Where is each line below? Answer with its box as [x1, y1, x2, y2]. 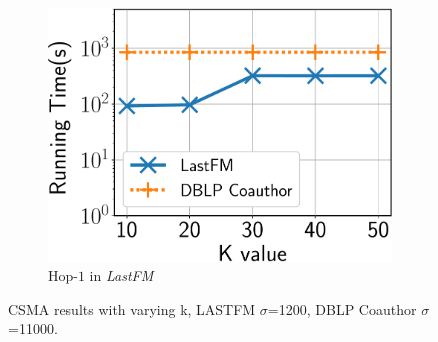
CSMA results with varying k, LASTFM [8, 298, 256, 319]
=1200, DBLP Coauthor [267, 298, 417, 319]
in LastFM [89, 265, 154, 286]
